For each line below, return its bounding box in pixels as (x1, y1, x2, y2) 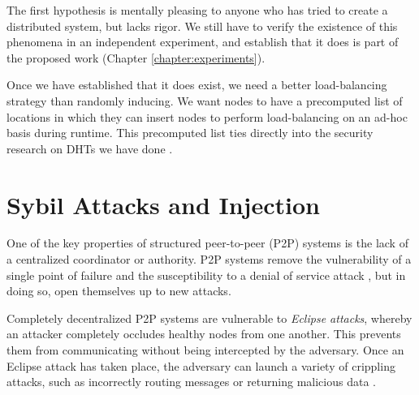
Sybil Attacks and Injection (6, 187, 320, 221)
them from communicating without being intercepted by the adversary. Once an (6, 341, 404, 359)
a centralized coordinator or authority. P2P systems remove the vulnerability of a (6, 251, 412, 268)
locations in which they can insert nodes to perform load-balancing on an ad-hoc (6, 108, 408, 125)
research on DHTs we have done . (6, 140, 173, 157)
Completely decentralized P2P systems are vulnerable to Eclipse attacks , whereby (6, 309, 413, 326)
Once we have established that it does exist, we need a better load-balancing (6, 76, 387, 93)
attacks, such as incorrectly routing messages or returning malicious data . (6, 373, 376, 390)
